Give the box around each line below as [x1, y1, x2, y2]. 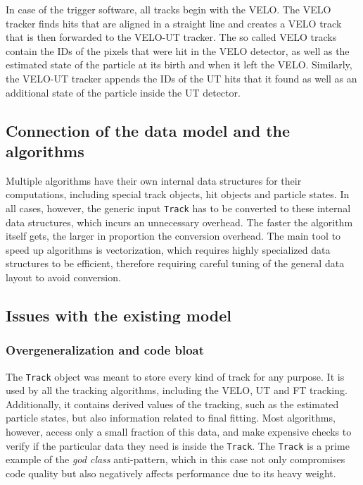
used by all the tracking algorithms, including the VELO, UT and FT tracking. [6, 383, 348, 398]
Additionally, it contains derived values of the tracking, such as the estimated [6, 396, 339, 411]
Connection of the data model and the [6, 119, 291, 141]
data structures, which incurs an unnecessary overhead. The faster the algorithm [6, 214, 353, 229]
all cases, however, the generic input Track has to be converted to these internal [6, 200, 351, 215]
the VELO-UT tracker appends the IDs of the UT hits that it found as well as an [6, 70, 357, 85]
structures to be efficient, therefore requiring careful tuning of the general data [6, 256, 345, 271]
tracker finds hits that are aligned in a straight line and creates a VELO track [6, 16, 342, 30]
